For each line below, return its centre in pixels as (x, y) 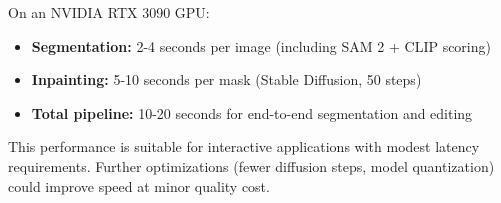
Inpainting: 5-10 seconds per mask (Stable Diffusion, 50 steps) (226, 79)
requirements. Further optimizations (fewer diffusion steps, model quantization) (251, 165)
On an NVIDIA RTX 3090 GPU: (109, 12)
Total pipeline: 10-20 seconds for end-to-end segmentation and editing (252, 112)
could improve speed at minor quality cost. (139, 185)
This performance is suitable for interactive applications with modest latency (244, 146)
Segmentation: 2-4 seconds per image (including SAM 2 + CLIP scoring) (261, 45)
